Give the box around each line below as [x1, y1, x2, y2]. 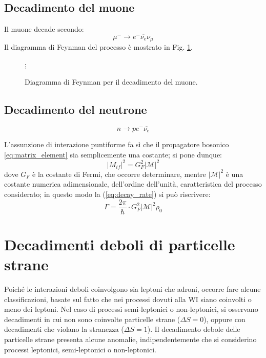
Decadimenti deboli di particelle [4, 233, 235, 254]
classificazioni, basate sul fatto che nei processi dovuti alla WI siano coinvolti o [4, 293, 252, 304]
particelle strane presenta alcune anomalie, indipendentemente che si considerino [4, 333, 257, 344]
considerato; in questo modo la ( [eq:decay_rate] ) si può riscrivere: [4, 189, 211, 199]
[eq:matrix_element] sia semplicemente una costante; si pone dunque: [4, 149, 222, 160]
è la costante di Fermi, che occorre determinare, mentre [32, 168, 206, 179]
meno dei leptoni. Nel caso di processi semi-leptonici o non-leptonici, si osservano [4, 304, 258, 314]
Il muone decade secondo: [4, 24, 84, 34]
